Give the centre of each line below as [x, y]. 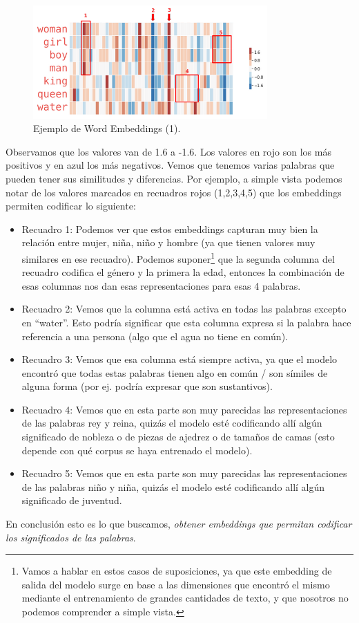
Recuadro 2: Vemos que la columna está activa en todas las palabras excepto [184, 309]
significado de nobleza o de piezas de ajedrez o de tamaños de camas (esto [178, 437]
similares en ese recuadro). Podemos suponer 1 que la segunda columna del [178, 257]
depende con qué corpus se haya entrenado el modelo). [137, 450]
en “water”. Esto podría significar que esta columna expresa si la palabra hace [186, 322]
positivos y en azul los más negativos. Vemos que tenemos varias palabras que [170, 165]
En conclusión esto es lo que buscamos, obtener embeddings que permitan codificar [179, 524]
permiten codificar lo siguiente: [71, 206]
